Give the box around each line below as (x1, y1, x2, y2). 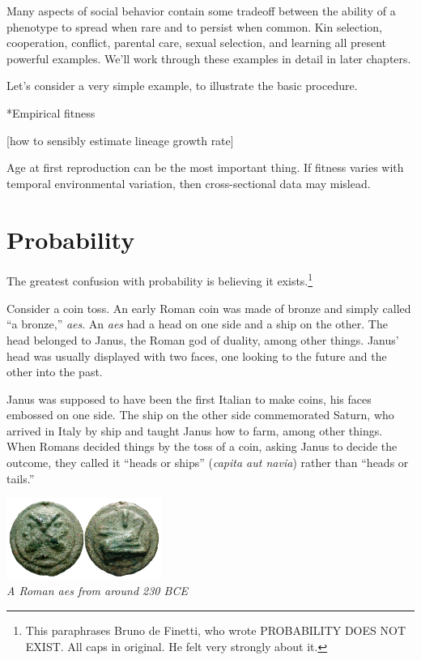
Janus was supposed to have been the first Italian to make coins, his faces (6, 390, 372, 407)
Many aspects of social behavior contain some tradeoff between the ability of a (6, 2, 396, 19)
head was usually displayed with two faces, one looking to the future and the (6, 347, 387, 364)
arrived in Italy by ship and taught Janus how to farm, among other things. (6, 422, 383, 439)
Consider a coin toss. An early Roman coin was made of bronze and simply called (6, 299, 411, 316)
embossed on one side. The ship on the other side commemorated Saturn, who (6, 406, 394, 423)
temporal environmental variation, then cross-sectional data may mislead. (6, 174, 371, 191)
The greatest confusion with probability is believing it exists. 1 (6, 270, 313, 289)
